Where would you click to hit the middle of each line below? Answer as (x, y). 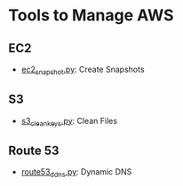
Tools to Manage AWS (91, 15)
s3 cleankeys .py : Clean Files (69, 122)
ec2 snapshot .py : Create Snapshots (83, 70)
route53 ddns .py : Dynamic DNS (76, 173)
